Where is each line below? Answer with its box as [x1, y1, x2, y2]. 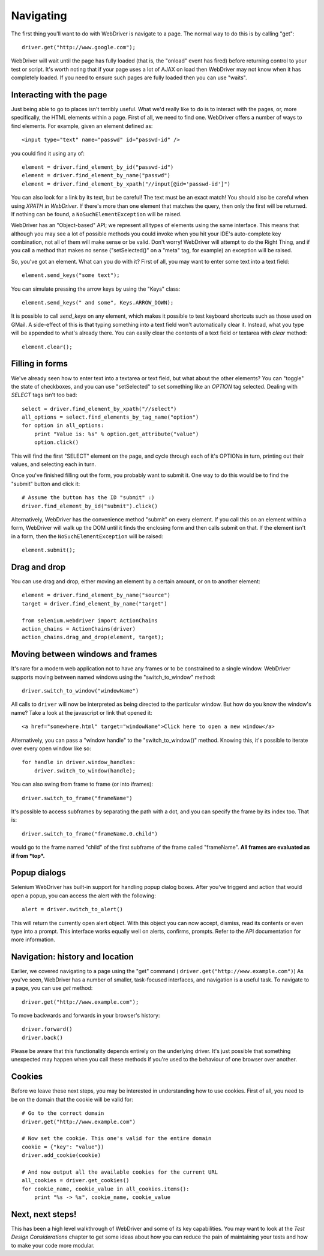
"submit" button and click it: [11, 480, 80, 487]
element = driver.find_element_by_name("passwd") [22, 172, 171, 179]
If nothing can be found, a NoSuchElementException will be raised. [11, 210, 182, 217]
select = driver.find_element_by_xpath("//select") [22, 405, 177, 412]
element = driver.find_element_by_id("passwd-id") [22, 163, 174, 171]
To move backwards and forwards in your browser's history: [11, 1012, 160, 1019]
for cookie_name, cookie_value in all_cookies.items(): [22, 1185, 190, 1192]
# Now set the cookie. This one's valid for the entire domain [22, 1135, 212, 1142]
